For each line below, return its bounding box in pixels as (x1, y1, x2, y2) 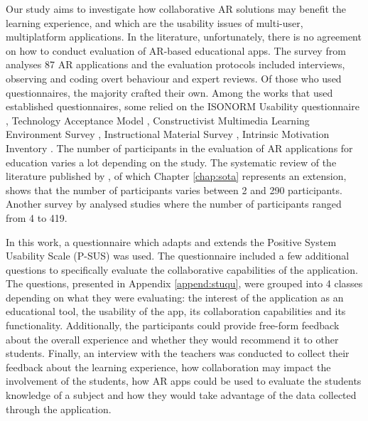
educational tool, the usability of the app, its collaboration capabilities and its (6, 304, 346, 319)
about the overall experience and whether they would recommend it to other (6, 331, 339, 346)
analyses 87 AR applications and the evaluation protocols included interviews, (6, 57, 345, 72)
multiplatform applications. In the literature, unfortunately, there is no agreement (6, 29, 362, 44)
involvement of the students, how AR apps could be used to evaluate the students (6, 373, 362, 388)
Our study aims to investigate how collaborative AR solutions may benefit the (6, 1, 346, 16)
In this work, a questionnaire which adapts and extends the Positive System (6, 234, 337, 249)
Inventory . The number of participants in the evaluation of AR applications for (6, 140, 353, 155)
